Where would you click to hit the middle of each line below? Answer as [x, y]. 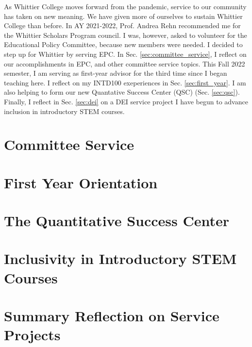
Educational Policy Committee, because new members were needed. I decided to [123, 44]
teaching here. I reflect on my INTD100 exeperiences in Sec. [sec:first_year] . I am [125, 82]
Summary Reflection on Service [112, 315]
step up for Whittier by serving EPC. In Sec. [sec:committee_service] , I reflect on [125, 54]
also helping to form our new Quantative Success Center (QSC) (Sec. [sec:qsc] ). [122, 92]
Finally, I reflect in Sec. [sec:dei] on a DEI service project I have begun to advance [126, 101]
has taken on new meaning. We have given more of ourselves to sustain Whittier [123, 16]
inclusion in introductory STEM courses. [64, 111]
